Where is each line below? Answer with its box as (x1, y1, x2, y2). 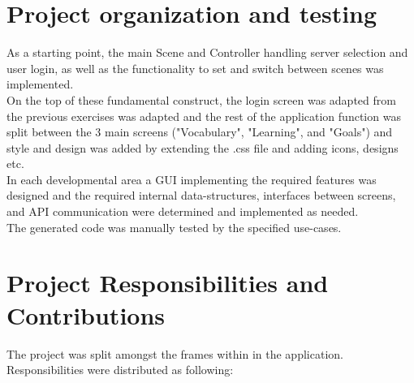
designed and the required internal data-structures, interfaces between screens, (6, 187, 396, 204)
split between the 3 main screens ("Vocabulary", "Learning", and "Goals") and (6, 123, 393, 140)
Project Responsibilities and (6, 266, 329, 299)
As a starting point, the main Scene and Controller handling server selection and (6, 44, 408, 61)
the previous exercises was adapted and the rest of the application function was (6, 107, 401, 124)
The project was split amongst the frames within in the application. (6, 345, 343, 362)
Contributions (6, 298, 166, 331)
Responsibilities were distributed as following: (6, 361, 234, 378)
